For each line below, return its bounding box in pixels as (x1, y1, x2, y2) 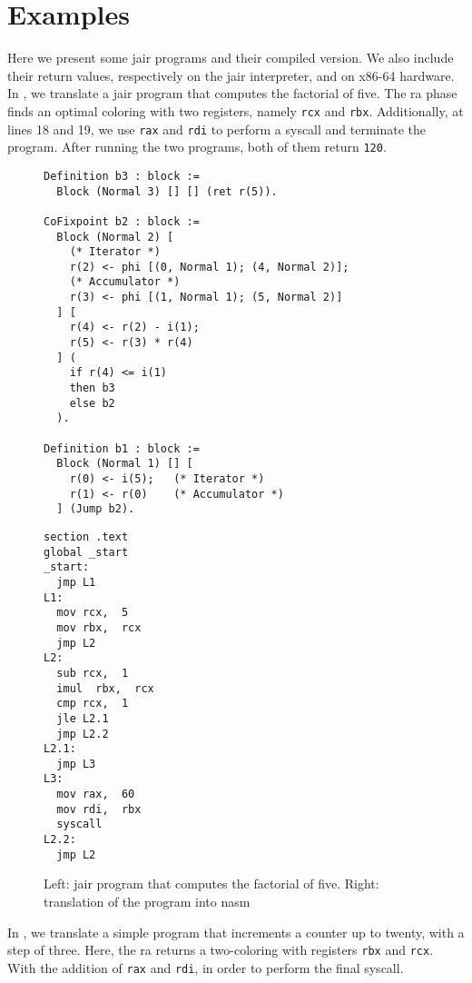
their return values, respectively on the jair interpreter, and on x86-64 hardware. (7, 65, 455, 84)
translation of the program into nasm (44, 892, 251, 910)
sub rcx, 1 (56, 666, 129, 680)
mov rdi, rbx (56, 802, 142, 816)
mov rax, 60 (56, 788, 135, 801)
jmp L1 (56, 575, 96, 589)
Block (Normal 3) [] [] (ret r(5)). (56, 184, 278, 198)
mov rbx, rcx (56, 621, 142, 634)
